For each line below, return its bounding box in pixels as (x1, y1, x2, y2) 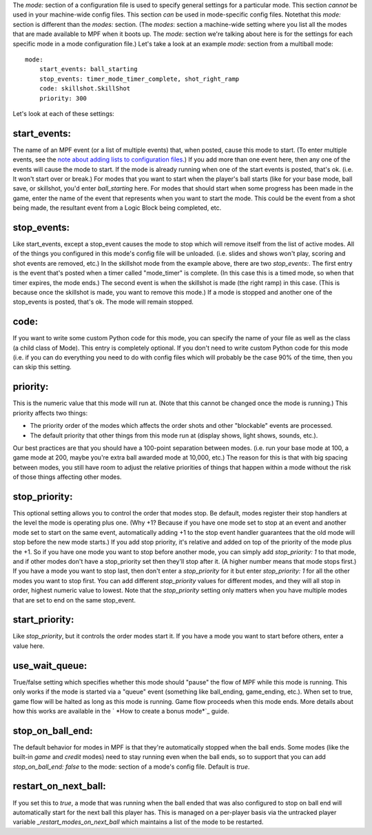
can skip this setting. (12, 363, 72, 371)
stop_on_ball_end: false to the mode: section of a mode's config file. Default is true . (12, 763, 250, 771)
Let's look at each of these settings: (12, 109, 115, 117)
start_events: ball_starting (39, 66, 138, 73)
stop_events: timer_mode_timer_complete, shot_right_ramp (39, 75, 240, 83)
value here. (12, 642, 45, 650)
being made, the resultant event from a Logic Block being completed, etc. (12, 204, 222, 212)
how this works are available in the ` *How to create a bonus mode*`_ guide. (12, 707, 229, 715)
